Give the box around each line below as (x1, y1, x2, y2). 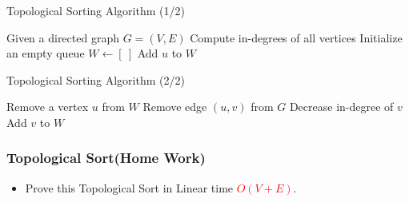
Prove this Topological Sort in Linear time (25, 179, 234, 196)
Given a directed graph (6, 29, 119, 46)
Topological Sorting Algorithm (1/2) (6, 2, 185, 18)
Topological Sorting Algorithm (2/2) (6, 71, 185, 88)
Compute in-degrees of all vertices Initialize (190, 29, 403, 46)
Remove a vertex (6, 98, 89, 115)
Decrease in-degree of (289, 98, 394, 115)
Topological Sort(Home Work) (6, 148, 206, 168)
